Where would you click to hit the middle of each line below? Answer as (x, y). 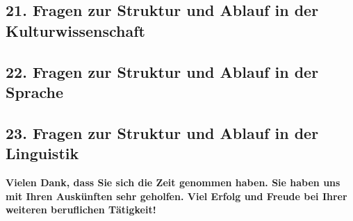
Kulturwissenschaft (76, 30)
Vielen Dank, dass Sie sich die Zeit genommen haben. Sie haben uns (173, 182)
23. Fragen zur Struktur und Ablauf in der (162, 132)
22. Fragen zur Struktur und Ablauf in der (162, 71)
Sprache (35, 91)
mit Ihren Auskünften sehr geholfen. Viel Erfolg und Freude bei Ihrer (176, 196)
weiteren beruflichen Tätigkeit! (81, 210)
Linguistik (42, 153)
